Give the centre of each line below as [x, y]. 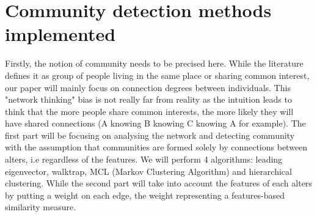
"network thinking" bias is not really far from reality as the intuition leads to [148, 99]
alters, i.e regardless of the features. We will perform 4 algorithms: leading [144, 159]
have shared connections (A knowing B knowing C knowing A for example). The [155, 123]
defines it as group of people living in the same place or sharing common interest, [157, 75]
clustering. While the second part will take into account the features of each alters [158, 183]
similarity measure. [41, 207]
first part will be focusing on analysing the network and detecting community [150, 135]
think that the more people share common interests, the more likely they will [149, 111]
